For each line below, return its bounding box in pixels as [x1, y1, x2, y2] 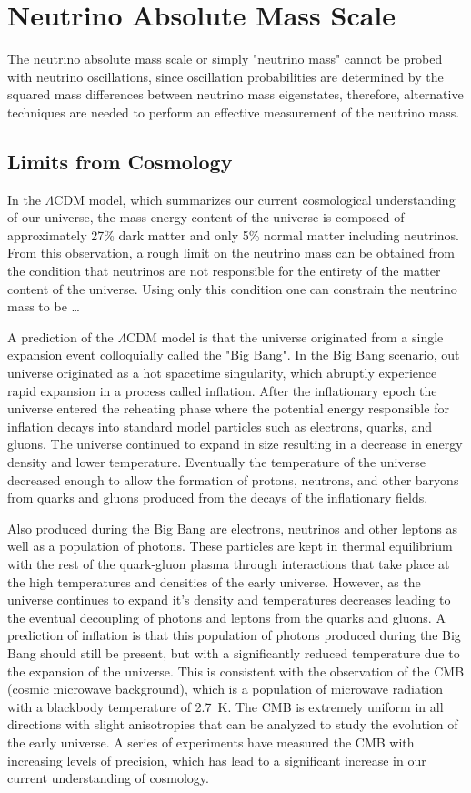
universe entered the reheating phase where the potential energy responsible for [7, 399, 449, 418]
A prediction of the [7, 327, 114, 346]
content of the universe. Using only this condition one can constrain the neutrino [7, 279, 457, 298]
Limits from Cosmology [7, 147, 233, 175]
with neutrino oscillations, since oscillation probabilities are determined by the [7, 66, 444, 86]
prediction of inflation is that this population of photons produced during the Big [7, 625, 461, 645]
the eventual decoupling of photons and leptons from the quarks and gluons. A [7, 607, 446, 626]
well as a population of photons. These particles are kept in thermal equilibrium [7, 536, 453, 555]
